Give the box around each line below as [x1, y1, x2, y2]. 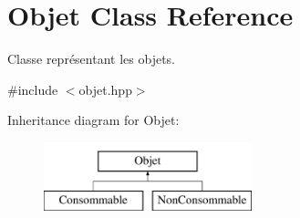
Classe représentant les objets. [7, 49, 175, 68]
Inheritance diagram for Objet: [7, 110, 180, 130]
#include [7, 79, 58, 99]
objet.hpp [78, 79, 132, 99]
